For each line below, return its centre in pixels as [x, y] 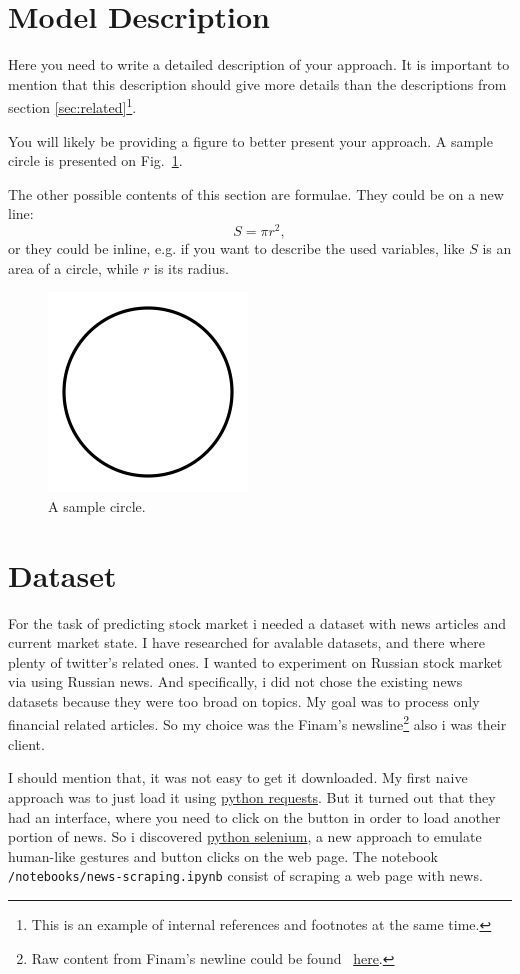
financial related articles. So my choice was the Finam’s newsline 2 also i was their [257, 723]
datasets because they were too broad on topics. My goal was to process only [244, 700]
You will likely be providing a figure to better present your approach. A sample [250, 140]
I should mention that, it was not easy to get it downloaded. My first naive [238, 777]
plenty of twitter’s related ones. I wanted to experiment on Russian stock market [255, 661]
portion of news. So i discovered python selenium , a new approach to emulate [245, 836]
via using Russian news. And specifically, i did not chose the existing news [235, 681]
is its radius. [191, 267]
